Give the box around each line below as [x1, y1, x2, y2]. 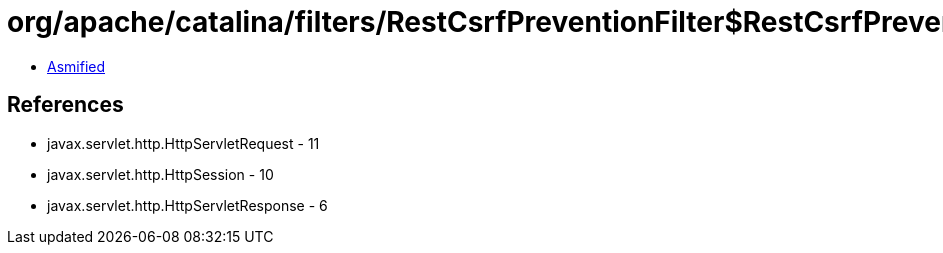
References [7, 92, 124, 118]
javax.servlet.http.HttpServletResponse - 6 [47, 196, 328, 214]
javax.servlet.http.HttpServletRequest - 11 [47, 134, 320, 152]
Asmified [47, 57, 106, 75]
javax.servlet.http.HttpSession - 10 [47, 165, 274, 183]
